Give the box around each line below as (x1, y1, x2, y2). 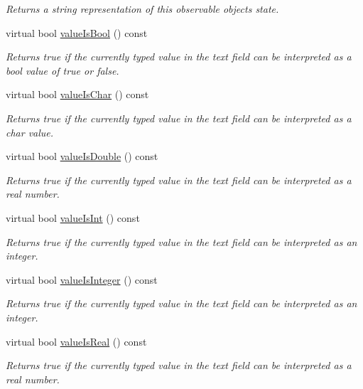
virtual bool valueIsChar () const (6, 87, 149, 102)
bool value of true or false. (6, 63, 119, 78)
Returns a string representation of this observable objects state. (6, 1, 279, 16)
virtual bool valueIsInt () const (6, 210, 140, 225)
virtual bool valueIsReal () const (6, 334, 147, 348)
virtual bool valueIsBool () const (6, 25, 148, 40)
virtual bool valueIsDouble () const (6, 149, 158, 164)
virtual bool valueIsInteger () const (6, 272, 158, 287)
